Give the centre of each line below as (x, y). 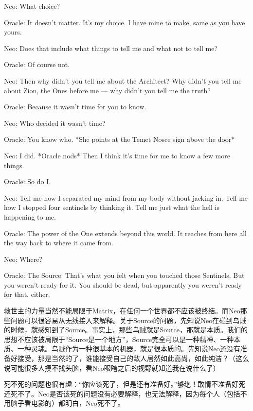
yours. (13, 32)
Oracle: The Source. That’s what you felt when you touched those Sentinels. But (124, 275)
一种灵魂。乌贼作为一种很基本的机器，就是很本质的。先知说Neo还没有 (129, 349)
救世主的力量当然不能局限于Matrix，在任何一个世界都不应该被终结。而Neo (122, 311)
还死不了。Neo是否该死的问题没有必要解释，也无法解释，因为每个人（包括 (122, 393)
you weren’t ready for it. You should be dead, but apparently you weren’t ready (123, 284)
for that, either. (27, 294)
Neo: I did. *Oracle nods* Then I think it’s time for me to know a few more (117, 155)
